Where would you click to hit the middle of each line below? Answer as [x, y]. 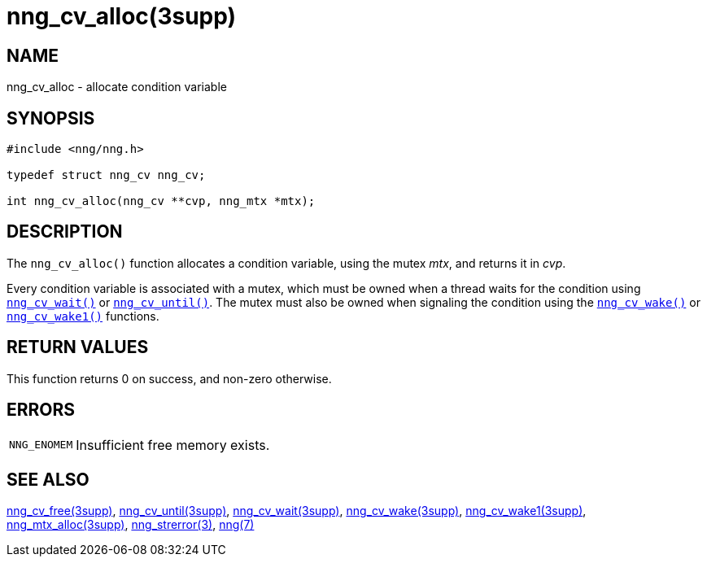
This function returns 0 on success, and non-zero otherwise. [169, 378]
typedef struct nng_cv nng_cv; [106, 175]
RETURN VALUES [78, 347]
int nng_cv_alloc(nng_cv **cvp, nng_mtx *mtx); [161, 201]
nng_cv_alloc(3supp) [122, 16]
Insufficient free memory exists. [173, 445]
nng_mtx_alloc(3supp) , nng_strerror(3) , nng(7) [131, 525]
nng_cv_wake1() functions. [83, 316]
